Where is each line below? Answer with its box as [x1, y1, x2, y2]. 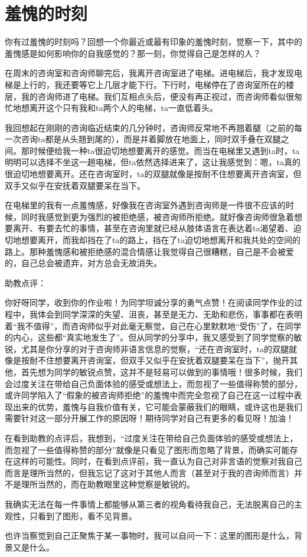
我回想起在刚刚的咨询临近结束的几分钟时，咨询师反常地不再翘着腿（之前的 [5, 121, 294, 133]
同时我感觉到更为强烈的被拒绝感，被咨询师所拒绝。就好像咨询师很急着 [21, 210, 294, 222]
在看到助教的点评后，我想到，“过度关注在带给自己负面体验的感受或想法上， [5, 431, 298, 444]
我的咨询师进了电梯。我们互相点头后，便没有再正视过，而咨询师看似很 [21, 90, 294, 102]
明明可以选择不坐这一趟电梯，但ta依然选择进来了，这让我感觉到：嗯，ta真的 [5, 156, 301, 168]
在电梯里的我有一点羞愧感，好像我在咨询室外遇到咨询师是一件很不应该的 [5, 199, 286, 211]
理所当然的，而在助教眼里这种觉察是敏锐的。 [21, 478, 195, 490]
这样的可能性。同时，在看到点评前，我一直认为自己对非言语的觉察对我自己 [12, 455, 302, 467]
